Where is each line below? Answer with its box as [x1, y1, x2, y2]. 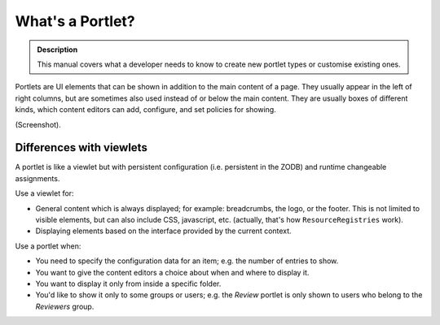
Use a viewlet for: [15, 188, 74, 198]
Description [37, 45, 78, 54]
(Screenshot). [15, 119, 61, 129]
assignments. [15, 173, 60, 183]
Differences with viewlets [15, 141, 148, 154]
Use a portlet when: [15, 240, 81, 251]
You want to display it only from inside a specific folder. [35, 279, 222, 288]
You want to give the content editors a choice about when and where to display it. [35, 267, 310, 277]
